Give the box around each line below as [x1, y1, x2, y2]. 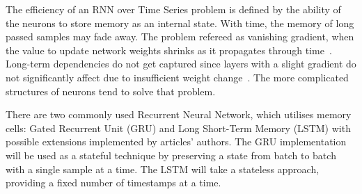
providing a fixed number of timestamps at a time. [6, 175, 221, 190]
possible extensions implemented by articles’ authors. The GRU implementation [6, 134, 347, 149]
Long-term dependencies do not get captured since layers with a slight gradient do [6, 56, 356, 71]
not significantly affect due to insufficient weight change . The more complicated [6, 70, 349, 84]
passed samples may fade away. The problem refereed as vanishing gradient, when [6, 29, 354, 44]
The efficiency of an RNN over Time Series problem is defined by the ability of [6, 2, 341, 16]
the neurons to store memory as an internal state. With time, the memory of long [6, 15, 354, 30]
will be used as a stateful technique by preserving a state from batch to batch [6, 147, 336, 162]
